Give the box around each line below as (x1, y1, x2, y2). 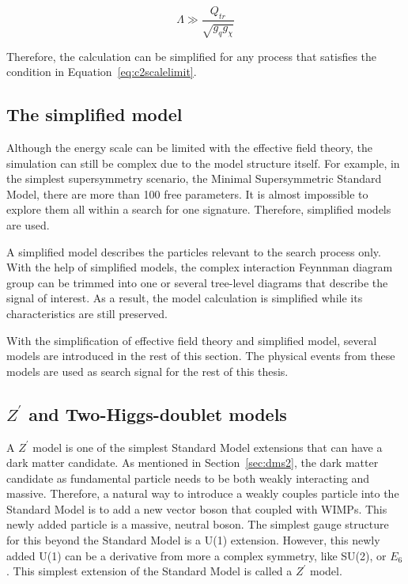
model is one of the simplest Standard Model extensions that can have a (32, 438, 383, 455)
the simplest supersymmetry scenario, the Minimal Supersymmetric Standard (6, 170, 382, 187)
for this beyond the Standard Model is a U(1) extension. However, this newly (6, 532, 380, 548)
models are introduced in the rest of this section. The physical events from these (6, 347, 395, 364)
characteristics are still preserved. (6, 305, 168, 321)
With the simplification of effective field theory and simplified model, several (6, 332, 377, 348)
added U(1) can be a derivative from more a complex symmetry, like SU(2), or (6, 547, 387, 563)
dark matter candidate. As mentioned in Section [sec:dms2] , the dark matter (6, 454, 379, 471)
